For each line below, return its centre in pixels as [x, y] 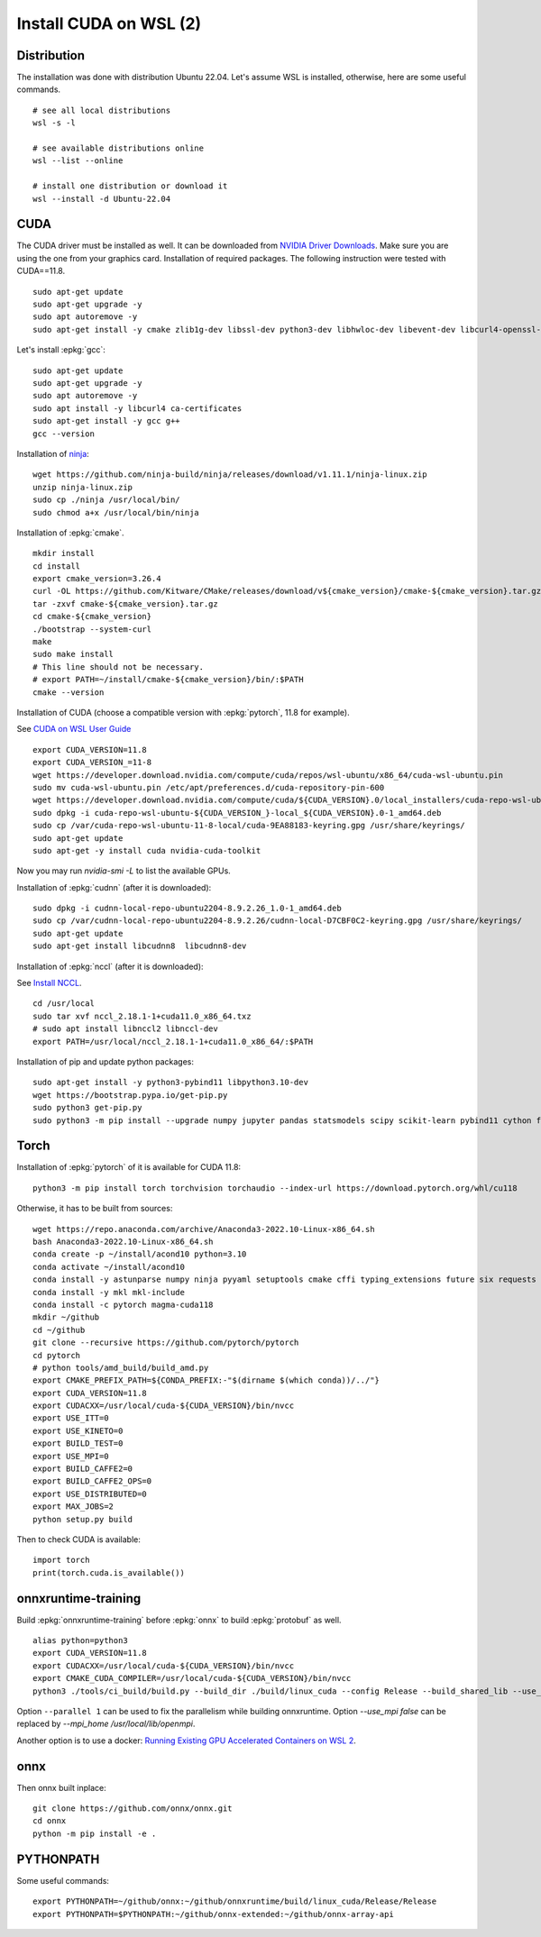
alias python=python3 [80, 1641]
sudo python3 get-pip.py [87, 1108]
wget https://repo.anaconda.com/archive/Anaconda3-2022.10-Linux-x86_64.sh [204, 1229]
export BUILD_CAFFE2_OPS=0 [92, 1481]
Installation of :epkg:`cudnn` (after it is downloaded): [114, 887]
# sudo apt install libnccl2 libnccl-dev [125, 1029]
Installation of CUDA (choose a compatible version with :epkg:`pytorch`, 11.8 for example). [183, 712]
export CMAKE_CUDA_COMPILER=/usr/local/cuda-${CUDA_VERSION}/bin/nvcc [192, 1678]
